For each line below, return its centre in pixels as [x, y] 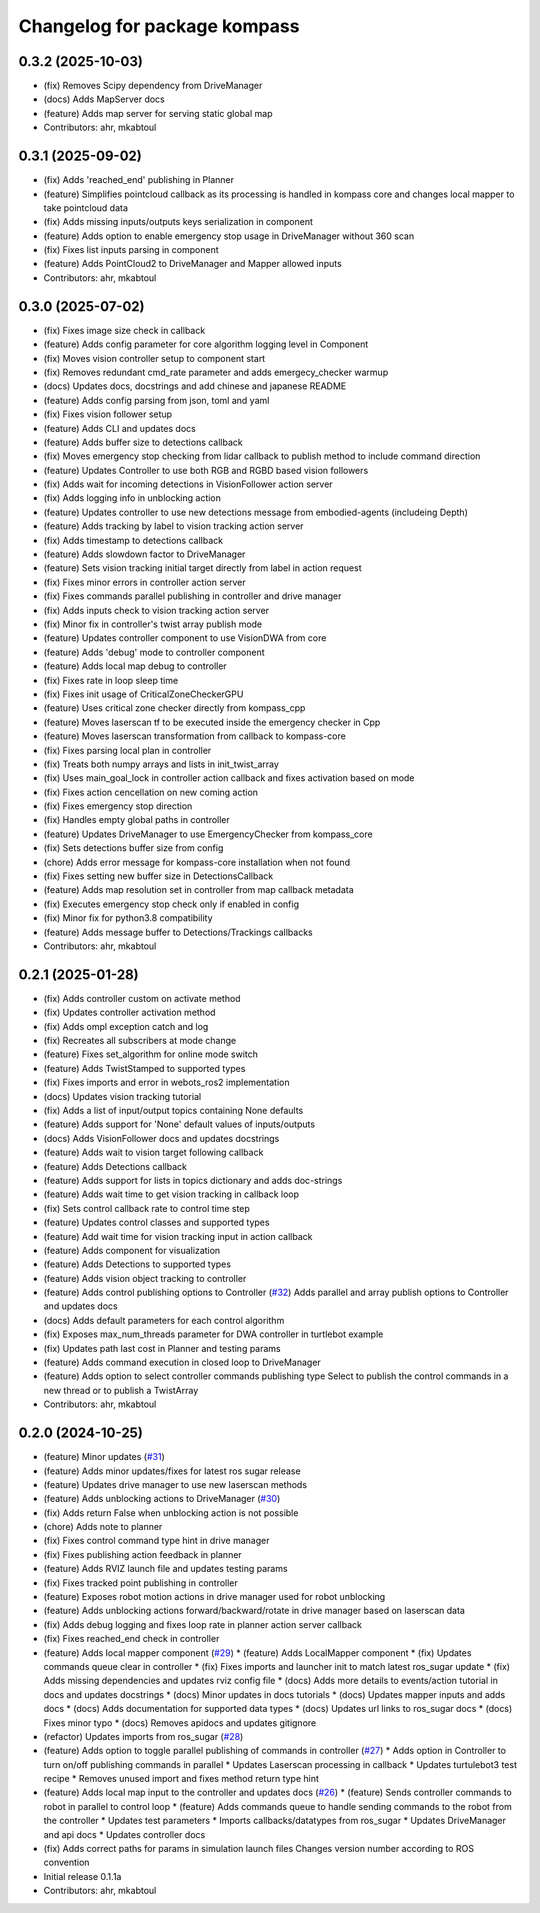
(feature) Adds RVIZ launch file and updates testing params [166, 1569]
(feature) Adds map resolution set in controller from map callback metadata [198, 890]
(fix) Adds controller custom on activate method [142, 998]
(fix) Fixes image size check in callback [124, 330]
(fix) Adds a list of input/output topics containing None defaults [173, 1110]
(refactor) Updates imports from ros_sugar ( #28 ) [143, 1736]
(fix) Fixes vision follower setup [108, 414]
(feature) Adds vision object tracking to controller [145, 1278]
